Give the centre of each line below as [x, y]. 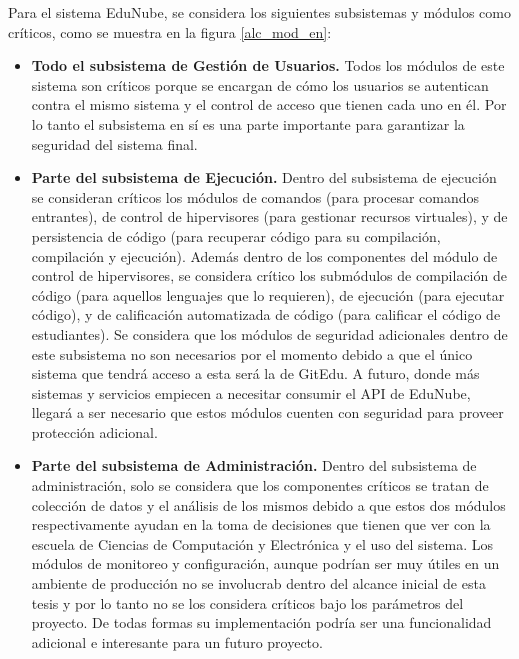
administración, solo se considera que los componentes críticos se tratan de [260, 485]
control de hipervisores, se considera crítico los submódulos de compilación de [269, 275]
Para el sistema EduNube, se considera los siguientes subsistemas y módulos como [259, 12]
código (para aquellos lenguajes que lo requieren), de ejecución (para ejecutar [268, 294]
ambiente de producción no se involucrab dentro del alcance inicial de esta [258, 583]
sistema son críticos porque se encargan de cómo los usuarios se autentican [260, 84]
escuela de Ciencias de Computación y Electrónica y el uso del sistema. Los [262, 543]
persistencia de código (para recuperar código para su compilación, [236, 235]
